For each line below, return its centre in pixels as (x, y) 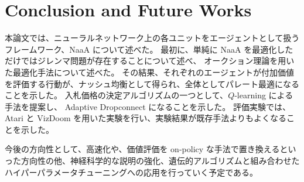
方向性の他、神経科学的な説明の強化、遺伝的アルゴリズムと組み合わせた (160, 161)
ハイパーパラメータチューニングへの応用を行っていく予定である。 (131, 172)
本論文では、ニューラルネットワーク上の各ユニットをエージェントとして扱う (152, 38)
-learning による (264, 95)
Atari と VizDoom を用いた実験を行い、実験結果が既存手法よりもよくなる (146, 118)
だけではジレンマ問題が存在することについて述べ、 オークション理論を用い (150, 61)
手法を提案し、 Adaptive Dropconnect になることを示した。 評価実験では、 (148, 106)
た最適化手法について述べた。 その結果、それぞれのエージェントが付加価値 (149, 72)
